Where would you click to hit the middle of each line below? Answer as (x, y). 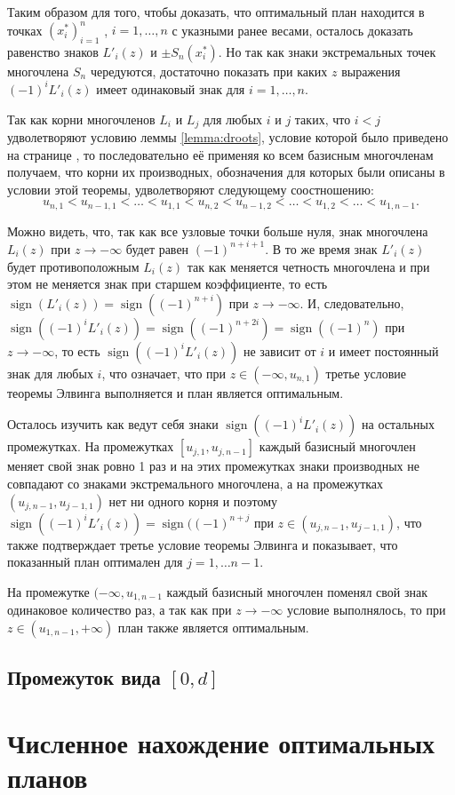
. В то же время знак (321, 248)
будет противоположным (73, 266)
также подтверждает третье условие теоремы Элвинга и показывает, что (203, 544)
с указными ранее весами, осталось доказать (292, 30)
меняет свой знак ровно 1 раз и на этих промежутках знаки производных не (213, 466)
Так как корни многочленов (81, 119)
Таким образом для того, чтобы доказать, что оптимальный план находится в (216, 12)
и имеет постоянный (383, 350)
